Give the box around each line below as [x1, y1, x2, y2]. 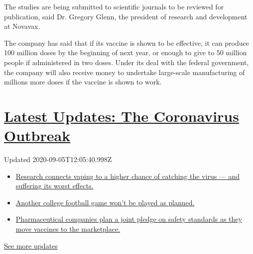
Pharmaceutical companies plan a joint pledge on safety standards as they [15, 214, 242, 224]
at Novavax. [4, 21, 40, 31]
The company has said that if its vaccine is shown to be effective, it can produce [4, 37, 249, 48]
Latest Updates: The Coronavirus [4, 105, 239, 126]
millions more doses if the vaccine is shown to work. [4, 77, 162, 87]
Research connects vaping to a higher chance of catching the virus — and [15, 170, 240, 181]
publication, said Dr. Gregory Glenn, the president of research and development [4, 11, 248, 21]
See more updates [4, 240, 58, 251]
